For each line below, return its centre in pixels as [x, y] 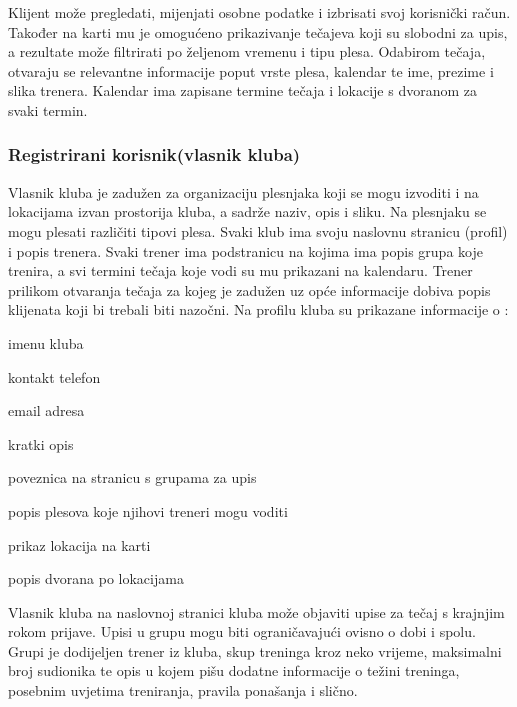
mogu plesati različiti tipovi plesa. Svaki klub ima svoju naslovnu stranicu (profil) [258, 230]
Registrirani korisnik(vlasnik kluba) [154, 154]
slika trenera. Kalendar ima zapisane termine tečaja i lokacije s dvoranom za [243, 90]
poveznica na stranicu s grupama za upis [132, 477]
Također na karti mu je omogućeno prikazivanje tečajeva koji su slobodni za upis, [258, 31]
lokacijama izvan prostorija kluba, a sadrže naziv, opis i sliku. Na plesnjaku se [247, 211]
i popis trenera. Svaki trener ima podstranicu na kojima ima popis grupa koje [245, 250]
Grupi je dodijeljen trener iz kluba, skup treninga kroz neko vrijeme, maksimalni [255, 650]
